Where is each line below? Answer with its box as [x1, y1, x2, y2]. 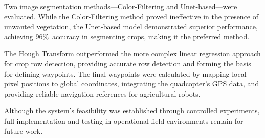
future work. [4, 125, 43, 136]
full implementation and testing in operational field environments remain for [4, 115, 244, 126]
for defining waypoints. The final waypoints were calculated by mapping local [4, 68, 247, 79]
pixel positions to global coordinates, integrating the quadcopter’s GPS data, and [4, 78, 259, 89]
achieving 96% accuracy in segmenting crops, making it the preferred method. [4, 31, 250, 41]
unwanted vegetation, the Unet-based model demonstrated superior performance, [4, 21, 258, 32]
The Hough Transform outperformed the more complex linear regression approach [4, 48, 261, 59]
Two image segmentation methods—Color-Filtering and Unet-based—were [4, 1, 237, 11]
